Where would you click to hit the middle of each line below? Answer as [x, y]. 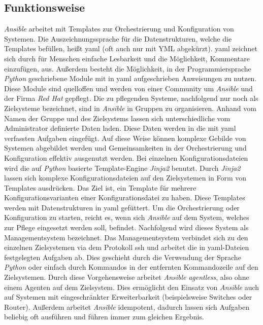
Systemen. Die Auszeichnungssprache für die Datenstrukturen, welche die [118, 38]
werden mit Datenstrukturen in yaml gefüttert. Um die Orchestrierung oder [122, 207]
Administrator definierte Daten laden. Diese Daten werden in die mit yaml [120, 128]
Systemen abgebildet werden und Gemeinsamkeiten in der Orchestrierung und [125, 148]
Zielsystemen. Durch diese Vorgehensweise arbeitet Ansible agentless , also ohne [127, 277]
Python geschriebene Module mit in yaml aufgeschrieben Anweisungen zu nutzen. [130, 78]
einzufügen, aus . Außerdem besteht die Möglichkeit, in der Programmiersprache [128, 68]
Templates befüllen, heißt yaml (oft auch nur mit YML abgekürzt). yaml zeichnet [131, 48]
